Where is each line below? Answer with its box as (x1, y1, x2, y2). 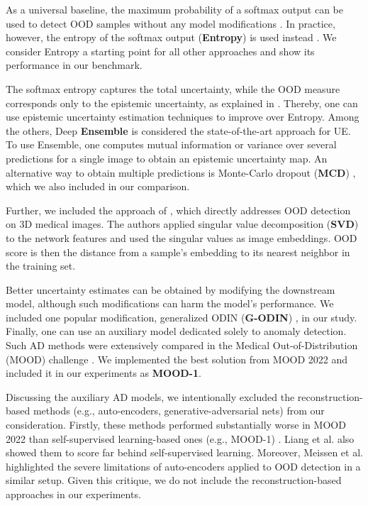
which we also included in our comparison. (6, 179, 190, 194)
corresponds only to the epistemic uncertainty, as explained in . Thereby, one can (6, 95, 358, 110)
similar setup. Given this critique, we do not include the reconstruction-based (6, 473, 342, 488)
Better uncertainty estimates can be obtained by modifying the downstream (6, 282, 335, 297)
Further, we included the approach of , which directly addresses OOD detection (6, 202, 351, 217)
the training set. (6, 258, 76, 273)
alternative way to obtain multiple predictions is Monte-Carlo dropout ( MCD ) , (6, 165, 356, 180)
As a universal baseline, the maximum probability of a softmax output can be (6, 2, 344, 16)
